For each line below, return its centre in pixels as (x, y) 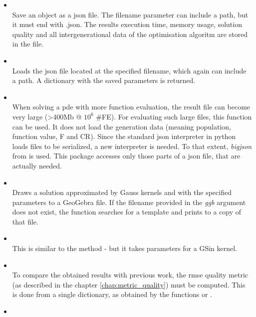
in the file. (28, 44)
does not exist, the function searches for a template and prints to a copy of (127, 212)
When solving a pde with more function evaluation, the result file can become (131, 107)
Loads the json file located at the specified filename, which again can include (129, 70)
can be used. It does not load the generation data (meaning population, (122, 126)
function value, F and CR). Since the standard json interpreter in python (124, 136)
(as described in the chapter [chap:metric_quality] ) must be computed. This (129, 284)
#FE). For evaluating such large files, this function (174, 116)
